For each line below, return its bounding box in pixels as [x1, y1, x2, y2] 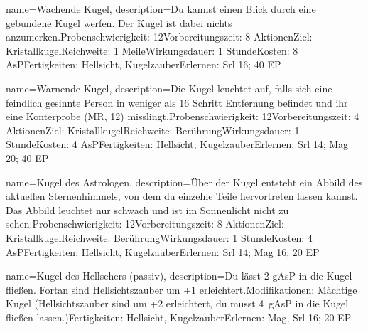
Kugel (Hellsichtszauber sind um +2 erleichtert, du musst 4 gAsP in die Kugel [6, 296, 349, 311]
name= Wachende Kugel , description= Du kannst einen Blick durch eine [6, 1, 316, 16]
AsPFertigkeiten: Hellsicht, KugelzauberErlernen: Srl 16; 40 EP [6, 57, 281, 72]
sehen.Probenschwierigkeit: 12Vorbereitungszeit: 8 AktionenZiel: [6, 216, 284, 231]
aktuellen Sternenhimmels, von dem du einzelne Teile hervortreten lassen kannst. [6, 188, 358, 203]
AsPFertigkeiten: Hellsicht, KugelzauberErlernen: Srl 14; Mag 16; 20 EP [6, 244, 320, 259]
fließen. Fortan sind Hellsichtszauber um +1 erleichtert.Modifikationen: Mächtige [6, 282, 357, 297]
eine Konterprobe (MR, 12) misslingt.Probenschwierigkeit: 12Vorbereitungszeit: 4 [6, 109, 359, 124]
